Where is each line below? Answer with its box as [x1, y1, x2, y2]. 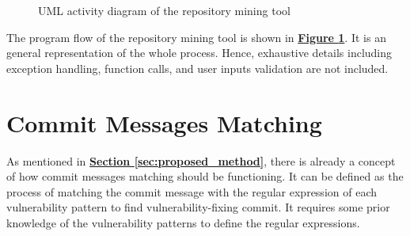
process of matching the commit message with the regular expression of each [6, 183, 377, 200]
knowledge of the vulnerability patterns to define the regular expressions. [6, 214, 360, 230]
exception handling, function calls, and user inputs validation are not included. [6, 59, 389, 76]
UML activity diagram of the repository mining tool [38, 2, 290, 18]
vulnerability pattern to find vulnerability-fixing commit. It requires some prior [6, 199, 390, 215]
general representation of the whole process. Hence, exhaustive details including [6, 44, 393, 61]
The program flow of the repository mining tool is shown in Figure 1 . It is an [6, 29, 386, 45]
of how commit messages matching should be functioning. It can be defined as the [6, 168, 404, 185]
